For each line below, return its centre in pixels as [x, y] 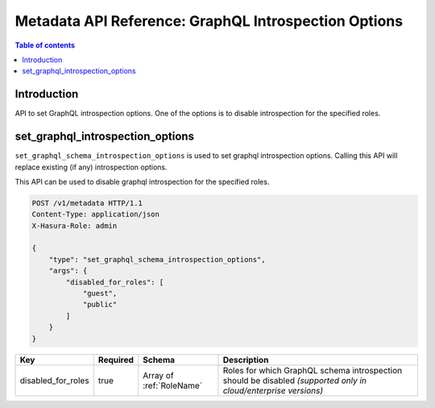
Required [116, 360]
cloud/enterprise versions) [273, 390]
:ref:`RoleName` [172, 385]
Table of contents [45, 45]
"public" [100, 305]
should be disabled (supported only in [294, 381]
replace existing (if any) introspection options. [91, 167]
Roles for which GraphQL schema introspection [313, 370]
